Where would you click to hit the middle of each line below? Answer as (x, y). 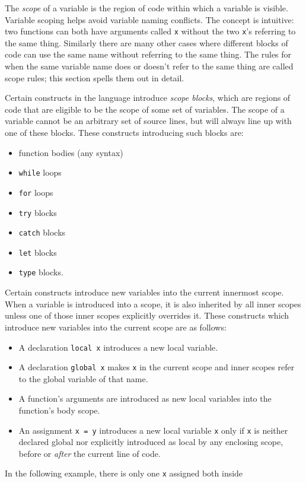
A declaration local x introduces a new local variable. (118, 347)
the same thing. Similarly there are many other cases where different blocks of (146, 42)
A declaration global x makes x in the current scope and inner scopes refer (157, 367)
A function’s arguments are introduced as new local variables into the (145, 398)
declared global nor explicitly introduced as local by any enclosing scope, (151, 442)
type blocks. (41, 272)
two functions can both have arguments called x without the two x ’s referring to (150, 31)
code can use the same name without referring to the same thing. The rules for (148, 54)
